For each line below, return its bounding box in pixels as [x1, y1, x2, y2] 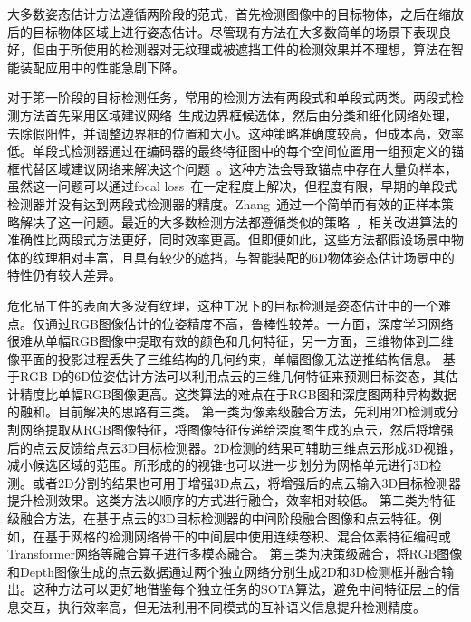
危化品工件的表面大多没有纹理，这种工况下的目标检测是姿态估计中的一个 [7, 295, 438, 314]
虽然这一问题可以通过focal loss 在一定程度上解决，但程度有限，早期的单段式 [7, 177, 457, 196]
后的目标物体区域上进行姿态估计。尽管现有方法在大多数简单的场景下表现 [7, 22, 438, 41]
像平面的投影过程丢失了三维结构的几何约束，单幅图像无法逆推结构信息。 [7, 349, 438, 368]
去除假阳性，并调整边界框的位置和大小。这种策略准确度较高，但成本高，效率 [7, 123, 464, 142]
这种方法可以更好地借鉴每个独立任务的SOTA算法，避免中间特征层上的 [32, 579, 448, 598]
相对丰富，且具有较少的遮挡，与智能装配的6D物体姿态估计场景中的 [57, 247, 455, 266]
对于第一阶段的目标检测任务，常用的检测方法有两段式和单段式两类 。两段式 [7, 88, 451, 107]
